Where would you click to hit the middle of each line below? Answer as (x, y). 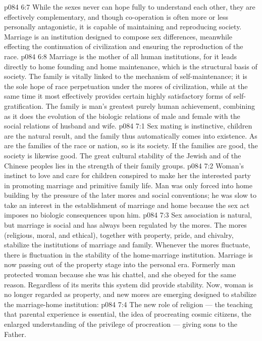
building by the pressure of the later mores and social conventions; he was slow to (130, 195)
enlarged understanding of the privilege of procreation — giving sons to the (121, 324)
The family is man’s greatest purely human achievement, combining (150, 105)
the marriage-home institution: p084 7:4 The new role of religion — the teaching (128, 304)
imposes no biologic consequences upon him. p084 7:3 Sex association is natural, (128, 215)
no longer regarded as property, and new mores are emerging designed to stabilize (130, 294)
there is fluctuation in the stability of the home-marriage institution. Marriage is (128, 254)
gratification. (24, 105)
